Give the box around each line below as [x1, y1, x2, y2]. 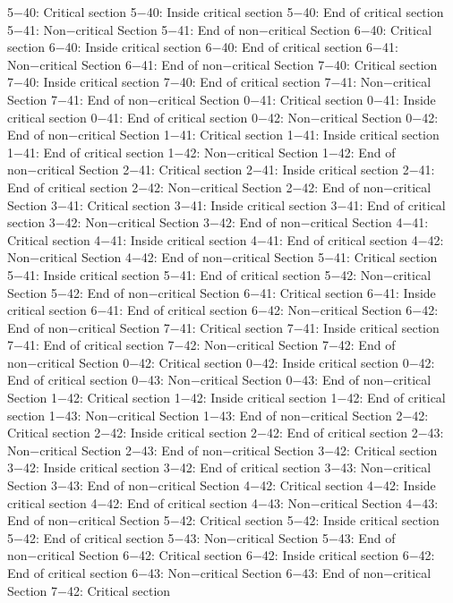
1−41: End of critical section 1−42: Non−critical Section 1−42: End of [7, 142, 396, 161]
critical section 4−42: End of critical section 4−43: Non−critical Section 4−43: [7, 493, 439, 512]
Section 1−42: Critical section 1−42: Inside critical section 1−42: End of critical [7, 388, 446, 407]
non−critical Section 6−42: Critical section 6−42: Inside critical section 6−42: [7, 546, 435, 565]
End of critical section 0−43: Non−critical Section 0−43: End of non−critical [7, 370, 432, 389]
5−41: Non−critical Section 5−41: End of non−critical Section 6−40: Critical [7, 20, 432, 38]
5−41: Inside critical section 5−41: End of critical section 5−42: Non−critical [7, 265, 432, 284]
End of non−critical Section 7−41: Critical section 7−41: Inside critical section [7, 318, 440, 336]
